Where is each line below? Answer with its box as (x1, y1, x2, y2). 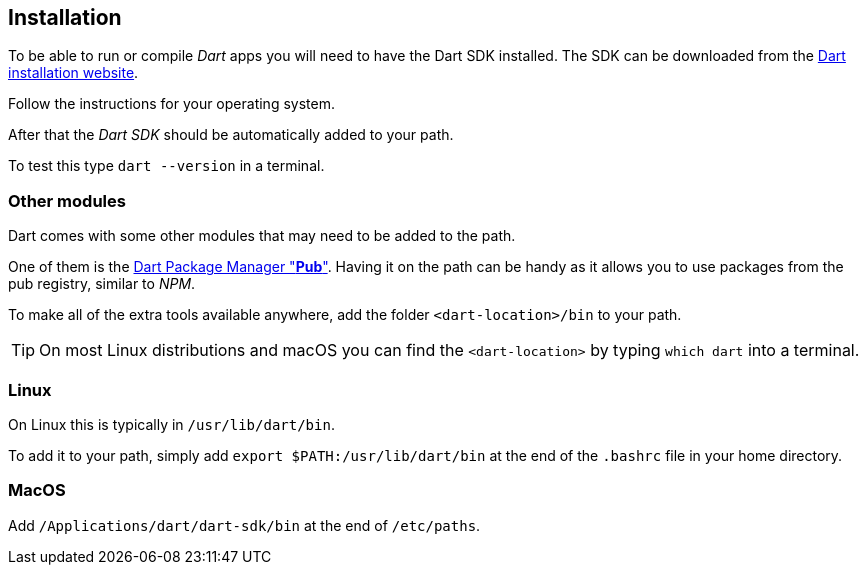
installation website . (8, 64, 139, 82)
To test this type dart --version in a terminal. (8, 157, 325, 175)
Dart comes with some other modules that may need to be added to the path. (8, 227, 516, 245)
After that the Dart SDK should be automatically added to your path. (8, 126, 454, 144)
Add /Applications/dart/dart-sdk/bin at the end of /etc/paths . (8, 516, 481, 534)
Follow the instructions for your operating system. (8, 95, 335, 113)
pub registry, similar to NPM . (8, 275, 196, 293)
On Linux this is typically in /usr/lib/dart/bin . (8, 415, 335, 433)
